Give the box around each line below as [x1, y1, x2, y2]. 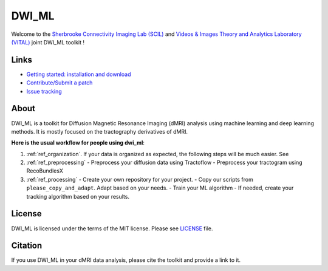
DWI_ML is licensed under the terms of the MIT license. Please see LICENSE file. [11, 225, 213, 232]
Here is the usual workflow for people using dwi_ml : [11, 139, 145, 146]
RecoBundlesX [26, 167, 64, 174]
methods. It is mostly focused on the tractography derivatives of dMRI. [11, 128, 188, 135]
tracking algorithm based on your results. [26, 193, 130, 200]
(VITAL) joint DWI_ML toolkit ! [11, 38, 85, 46]
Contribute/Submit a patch [26, 79, 93, 86]
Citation [11, 241, 43, 251]
